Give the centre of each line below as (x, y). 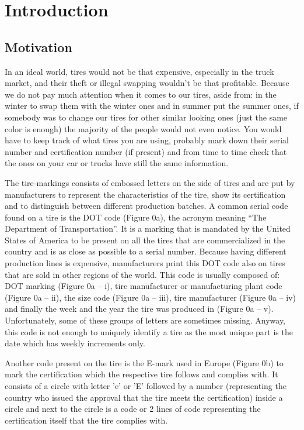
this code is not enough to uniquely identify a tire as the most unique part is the (149, 331)
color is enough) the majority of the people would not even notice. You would (143, 128)
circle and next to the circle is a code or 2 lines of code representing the (133, 409)
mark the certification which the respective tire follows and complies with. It (141, 374)
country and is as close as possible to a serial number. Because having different (146, 251)
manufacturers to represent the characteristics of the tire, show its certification (145, 194)
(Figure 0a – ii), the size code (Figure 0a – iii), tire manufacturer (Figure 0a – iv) (151, 297)
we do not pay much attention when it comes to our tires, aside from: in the (141, 94)
